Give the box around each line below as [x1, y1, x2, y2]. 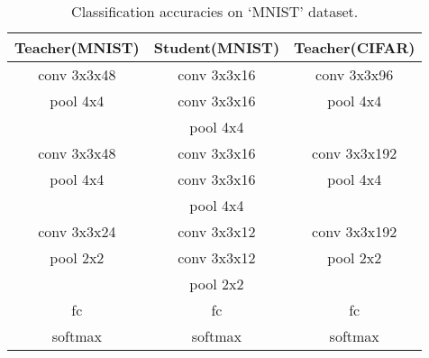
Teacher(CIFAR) [294, 37, 415, 58]
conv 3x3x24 [38, 221, 116, 242]
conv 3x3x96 [315, 64, 394, 85]
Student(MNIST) [153, 37, 280, 58]
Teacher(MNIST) [14, 37, 140, 58]
